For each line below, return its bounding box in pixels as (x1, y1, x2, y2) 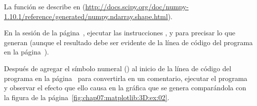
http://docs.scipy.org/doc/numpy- (85, 1, 189, 11)
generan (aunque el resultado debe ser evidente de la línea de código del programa (4, 37, 253, 47)
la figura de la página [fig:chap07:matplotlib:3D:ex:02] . (4, 92, 170, 102)
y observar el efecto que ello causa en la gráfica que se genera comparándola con (4, 82, 246, 93)
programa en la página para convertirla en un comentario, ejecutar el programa (4, 73, 248, 83)
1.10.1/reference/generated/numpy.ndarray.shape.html (4, 11, 168, 21)
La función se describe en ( (4, 1, 86, 11)
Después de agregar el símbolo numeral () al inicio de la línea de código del (4, 63, 231, 73)
